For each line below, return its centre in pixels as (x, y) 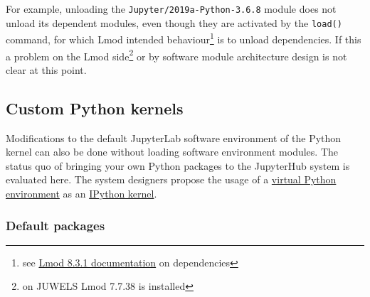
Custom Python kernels (95, 108)
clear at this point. (46, 69)
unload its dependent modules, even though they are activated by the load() (174, 22)
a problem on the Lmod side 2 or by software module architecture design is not (176, 55)
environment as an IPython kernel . (81, 193)
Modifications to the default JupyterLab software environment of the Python (174, 137)
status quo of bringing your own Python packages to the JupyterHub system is (178, 165)
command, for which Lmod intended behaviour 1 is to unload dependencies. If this (184, 38)
